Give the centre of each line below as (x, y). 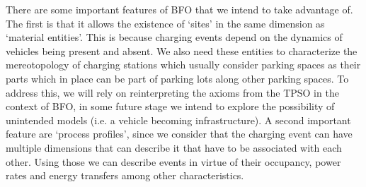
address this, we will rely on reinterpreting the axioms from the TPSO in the (172, 92)
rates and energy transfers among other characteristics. (125, 175)
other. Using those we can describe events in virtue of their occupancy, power (173, 161)
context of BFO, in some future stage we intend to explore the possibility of (170, 106)
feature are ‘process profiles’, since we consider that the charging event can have (179, 134)
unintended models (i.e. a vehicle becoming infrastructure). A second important (178, 120)
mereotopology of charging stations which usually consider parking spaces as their (183, 65)
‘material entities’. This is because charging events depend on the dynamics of (174, 37)
